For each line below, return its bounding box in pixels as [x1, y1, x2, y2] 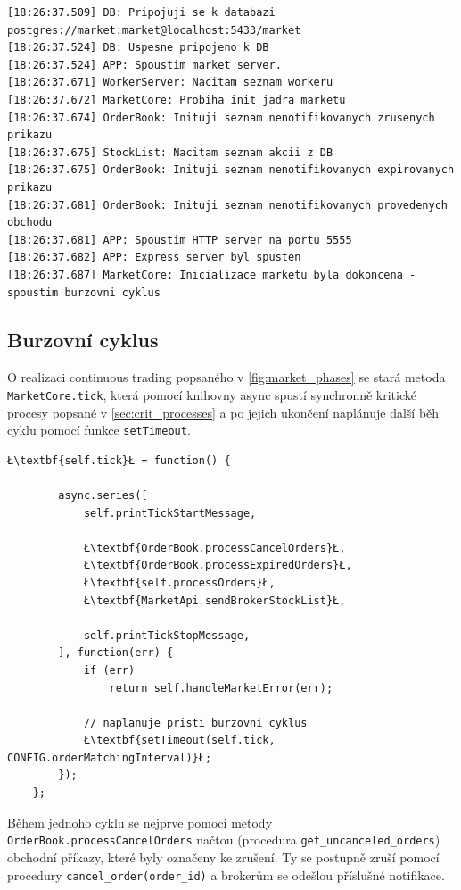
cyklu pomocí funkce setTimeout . [7, 420, 191, 439]
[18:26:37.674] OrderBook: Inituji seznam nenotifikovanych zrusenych [7, 111, 435, 124]
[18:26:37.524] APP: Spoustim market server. [7, 58, 282, 71]
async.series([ [58, 488, 148, 502]
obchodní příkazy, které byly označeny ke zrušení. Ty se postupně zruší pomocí [7, 847, 440, 866]
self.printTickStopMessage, [83, 628, 251, 642]
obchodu [7, 216, 53, 229]
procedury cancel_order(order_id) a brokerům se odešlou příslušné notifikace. [7, 865, 445, 884]
